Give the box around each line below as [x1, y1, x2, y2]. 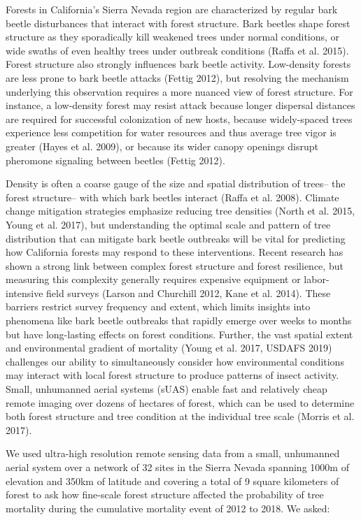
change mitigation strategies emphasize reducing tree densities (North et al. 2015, [6, 203, 355, 218]
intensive [6, 285, 43, 300]
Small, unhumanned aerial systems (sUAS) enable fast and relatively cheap [6, 382, 327, 396]
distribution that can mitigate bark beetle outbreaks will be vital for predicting [6, 231, 346, 245]
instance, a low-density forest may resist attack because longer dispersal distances [6, 98, 355, 113]
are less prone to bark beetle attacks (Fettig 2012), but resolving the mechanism [6, 70, 349, 85]
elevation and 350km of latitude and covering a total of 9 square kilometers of [6, 473, 339, 488]
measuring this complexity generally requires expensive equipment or [6, 272, 301, 287]
